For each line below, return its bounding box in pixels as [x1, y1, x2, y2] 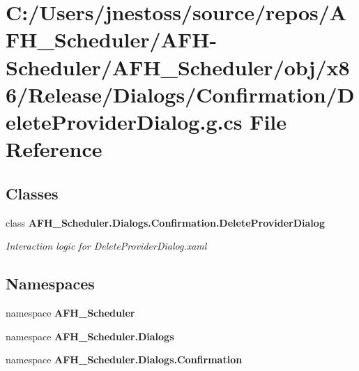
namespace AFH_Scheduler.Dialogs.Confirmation [6, 352, 243, 367]
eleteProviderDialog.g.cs [6, 107, 243, 135]
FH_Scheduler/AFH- [6, 25, 217, 54]
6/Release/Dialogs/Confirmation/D [6, 79, 355, 108]
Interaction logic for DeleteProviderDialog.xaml [6, 238, 207, 253]
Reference [6, 135, 102, 163]
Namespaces [6, 273, 95, 294]
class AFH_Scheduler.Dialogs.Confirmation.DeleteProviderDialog [6, 215, 325, 229]
